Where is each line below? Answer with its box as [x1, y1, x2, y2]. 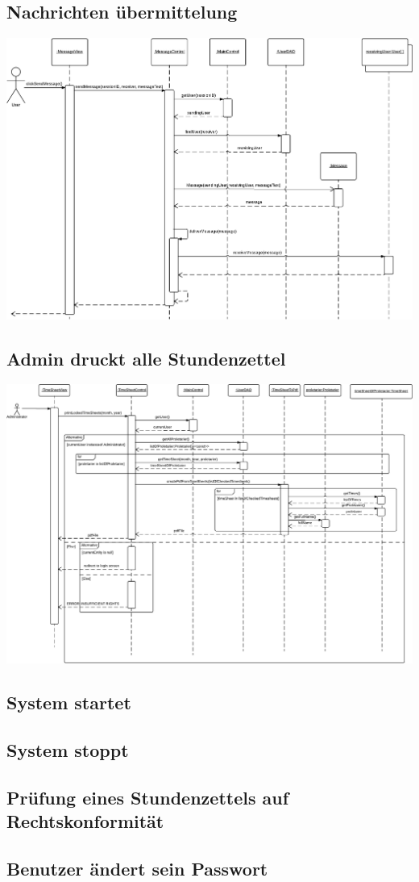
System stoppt [6, 738, 129, 763]
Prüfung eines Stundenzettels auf [6, 784, 289, 809]
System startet [6, 690, 131, 715]
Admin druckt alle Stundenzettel [6, 345, 286, 370]
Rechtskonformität [6, 809, 164, 834]
